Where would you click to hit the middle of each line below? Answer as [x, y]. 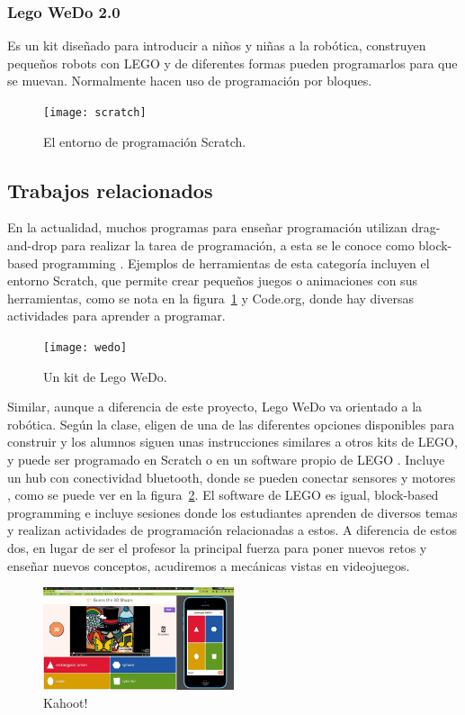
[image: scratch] [95, 113]
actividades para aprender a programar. [116, 316]
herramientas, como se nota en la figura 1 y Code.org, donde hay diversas [211, 298]
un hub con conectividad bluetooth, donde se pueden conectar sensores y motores [232, 477]
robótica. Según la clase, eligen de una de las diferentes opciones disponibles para [231, 424]
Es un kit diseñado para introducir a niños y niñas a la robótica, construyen [217, 45]
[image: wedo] [85, 348]
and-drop [32, 245]
